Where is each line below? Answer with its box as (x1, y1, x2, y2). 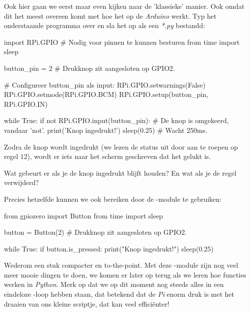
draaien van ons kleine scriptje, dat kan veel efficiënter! (4, 298, 169, 309)
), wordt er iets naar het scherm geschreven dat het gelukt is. (27, 151, 211, 161)
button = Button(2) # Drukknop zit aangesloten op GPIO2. (4, 227, 187, 237)
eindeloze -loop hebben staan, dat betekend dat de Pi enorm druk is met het (4, 289, 235, 299)
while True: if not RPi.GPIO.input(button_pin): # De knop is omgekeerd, (4, 115, 229, 125)
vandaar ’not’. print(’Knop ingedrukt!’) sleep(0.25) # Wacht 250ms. (4, 125, 208, 135)
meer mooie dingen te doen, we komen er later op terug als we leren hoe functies (4, 269, 247, 280)
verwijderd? (4, 177, 39, 187)
